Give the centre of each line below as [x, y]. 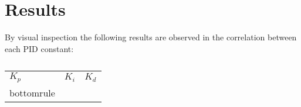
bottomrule [32, 93]
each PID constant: [39, 48]
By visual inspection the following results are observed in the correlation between [151, 37]
